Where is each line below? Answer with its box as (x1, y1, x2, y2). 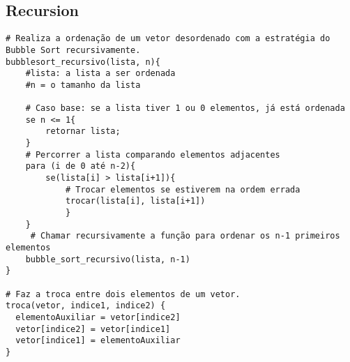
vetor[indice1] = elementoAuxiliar (15, 335, 181, 346)
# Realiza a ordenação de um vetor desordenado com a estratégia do (6, 33, 330, 44)
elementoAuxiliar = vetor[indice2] (15, 312, 181, 322)
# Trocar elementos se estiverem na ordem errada (65, 184, 300, 195)
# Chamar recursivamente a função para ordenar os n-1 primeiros (30, 231, 340, 241)
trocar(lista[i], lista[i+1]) (65, 196, 206, 206)
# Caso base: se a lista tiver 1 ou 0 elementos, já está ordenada (25, 103, 345, 114)
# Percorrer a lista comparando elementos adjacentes (25, 149, 280, 160)
